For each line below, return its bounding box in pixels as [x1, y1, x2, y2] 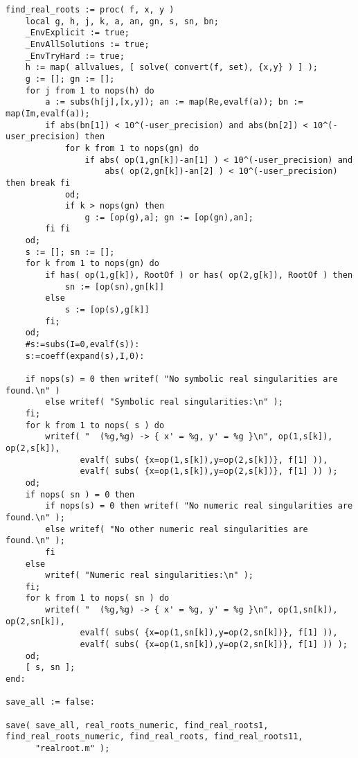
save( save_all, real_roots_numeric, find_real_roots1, [6, 720, 269, 730]
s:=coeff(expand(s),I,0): [25, 351, 145, 361]
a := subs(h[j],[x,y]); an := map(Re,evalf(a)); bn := [45, 97, 303, 107]
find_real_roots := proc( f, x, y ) [6, 5, 174, 15]
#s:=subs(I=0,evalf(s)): [25, 340, 140, 350]
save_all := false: [6, 697, 95, 707]
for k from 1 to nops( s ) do [25, 420, 165, 430]
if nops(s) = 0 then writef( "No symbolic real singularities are [25, 374, 338, 384]
